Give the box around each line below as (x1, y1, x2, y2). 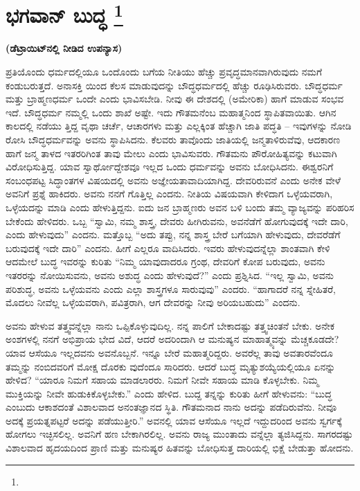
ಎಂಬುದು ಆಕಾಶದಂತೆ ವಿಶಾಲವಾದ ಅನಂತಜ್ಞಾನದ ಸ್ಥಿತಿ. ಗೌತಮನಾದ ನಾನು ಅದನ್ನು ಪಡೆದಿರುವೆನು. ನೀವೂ (6, 400, 337, 414)
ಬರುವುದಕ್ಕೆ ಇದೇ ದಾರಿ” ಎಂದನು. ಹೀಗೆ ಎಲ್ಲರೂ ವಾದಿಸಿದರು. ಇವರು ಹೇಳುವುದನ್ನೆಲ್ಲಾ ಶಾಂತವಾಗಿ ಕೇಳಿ (6, 240, 330, 255)
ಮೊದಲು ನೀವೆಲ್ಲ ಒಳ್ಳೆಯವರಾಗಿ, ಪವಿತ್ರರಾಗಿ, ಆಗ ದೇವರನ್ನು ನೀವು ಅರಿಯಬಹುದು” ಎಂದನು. (6, 295, 300, 310)
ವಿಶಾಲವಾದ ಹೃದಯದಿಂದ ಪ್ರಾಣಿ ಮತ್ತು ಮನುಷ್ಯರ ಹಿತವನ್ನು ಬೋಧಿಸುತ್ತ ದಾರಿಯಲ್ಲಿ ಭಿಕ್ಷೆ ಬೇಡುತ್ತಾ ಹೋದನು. (6, 440, 354, 455)
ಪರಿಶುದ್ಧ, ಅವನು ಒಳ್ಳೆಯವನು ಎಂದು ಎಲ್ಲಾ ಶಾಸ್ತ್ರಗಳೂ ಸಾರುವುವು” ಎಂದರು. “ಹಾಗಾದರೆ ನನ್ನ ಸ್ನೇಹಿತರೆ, (6, 281, 336, 296)
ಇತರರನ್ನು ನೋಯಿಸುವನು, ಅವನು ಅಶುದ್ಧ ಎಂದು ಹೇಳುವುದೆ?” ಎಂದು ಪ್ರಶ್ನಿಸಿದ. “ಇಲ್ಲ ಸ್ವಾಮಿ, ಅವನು (6, 267, 334, 282)
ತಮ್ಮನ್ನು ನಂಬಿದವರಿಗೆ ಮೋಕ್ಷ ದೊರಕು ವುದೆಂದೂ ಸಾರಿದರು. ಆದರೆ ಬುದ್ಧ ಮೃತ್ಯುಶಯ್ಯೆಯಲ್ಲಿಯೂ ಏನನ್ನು (6, 359, 336, 373)
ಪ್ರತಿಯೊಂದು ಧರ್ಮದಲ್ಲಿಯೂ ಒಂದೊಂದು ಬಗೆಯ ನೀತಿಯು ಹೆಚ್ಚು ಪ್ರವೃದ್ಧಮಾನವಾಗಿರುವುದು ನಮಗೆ (6, 64, 323, 79)
